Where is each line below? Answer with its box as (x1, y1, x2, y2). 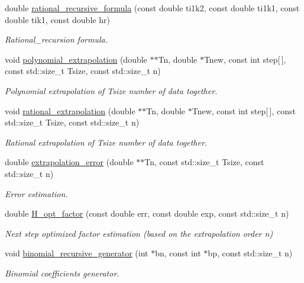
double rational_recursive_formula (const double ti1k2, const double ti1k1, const (5, 2, 300, 14)
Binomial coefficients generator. (5, 266, 119, 279)
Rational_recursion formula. (5, 33, 108, 46)
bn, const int (155, 247, 201, 259)
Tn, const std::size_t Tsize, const (144, 156, 264, 168)
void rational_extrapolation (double (5, 104, 135, 117)
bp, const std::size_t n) (208, 247, 293, 259)
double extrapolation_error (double (5, 156, 134, 168)
